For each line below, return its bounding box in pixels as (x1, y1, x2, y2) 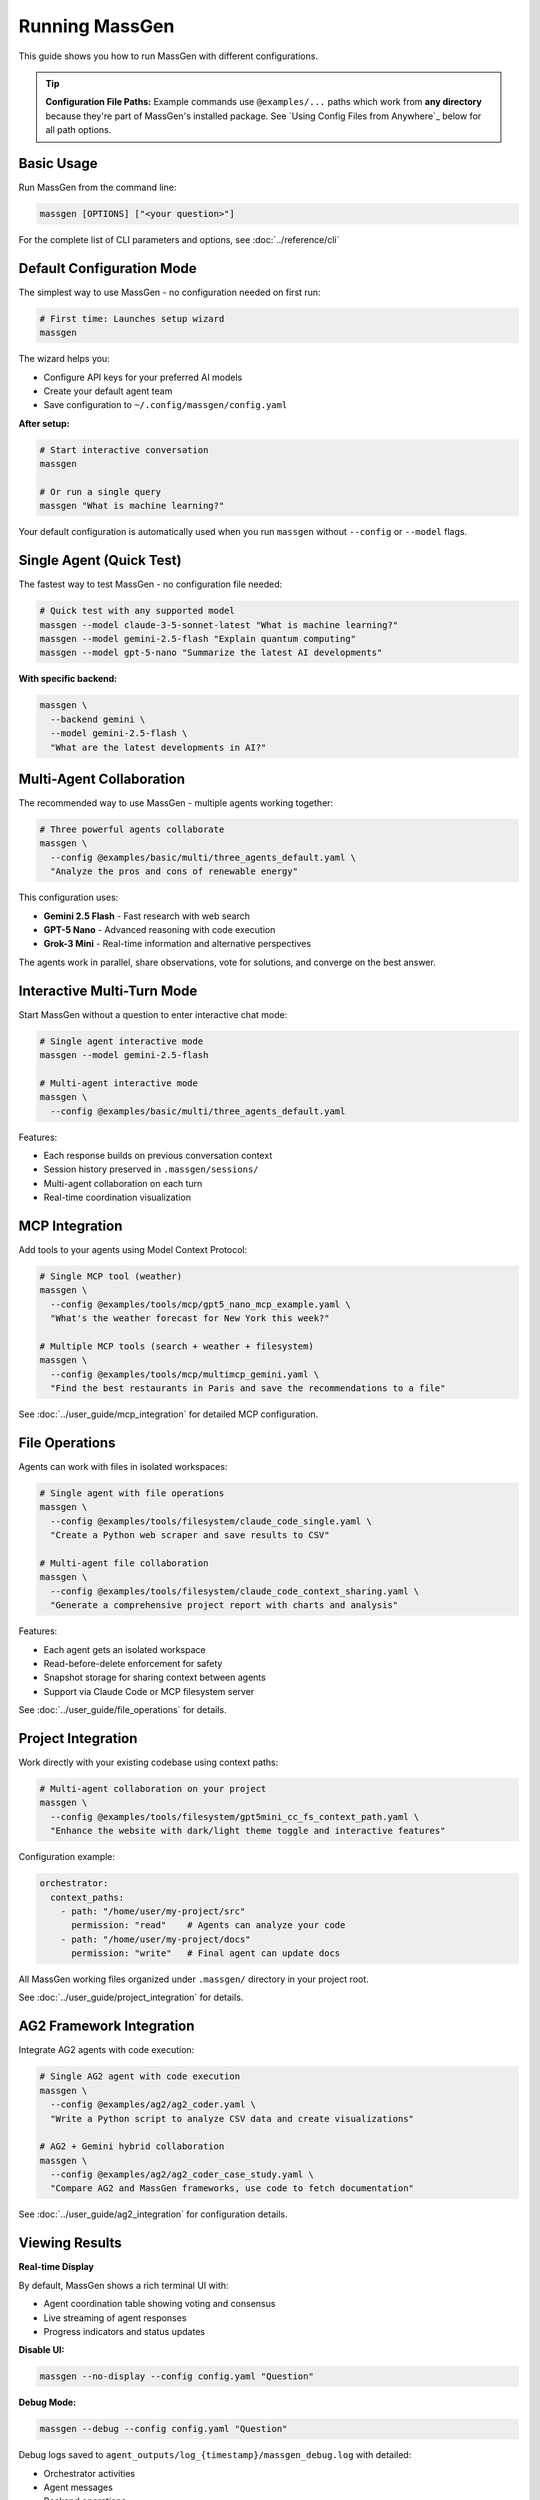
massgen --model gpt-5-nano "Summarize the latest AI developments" (39, 647, 383, 659)
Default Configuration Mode (18, 260, 197, 277)
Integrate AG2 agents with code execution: (18, 2044, 195, 2056)
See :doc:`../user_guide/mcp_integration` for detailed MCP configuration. (18, 1408, 319, 1420)
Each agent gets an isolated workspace (43, 1643, 206, 1655)
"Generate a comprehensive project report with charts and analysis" (50, 1600, 399, 1611)
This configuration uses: (18, 891, 119, 904)
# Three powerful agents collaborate (39, 824, 225, 835)
